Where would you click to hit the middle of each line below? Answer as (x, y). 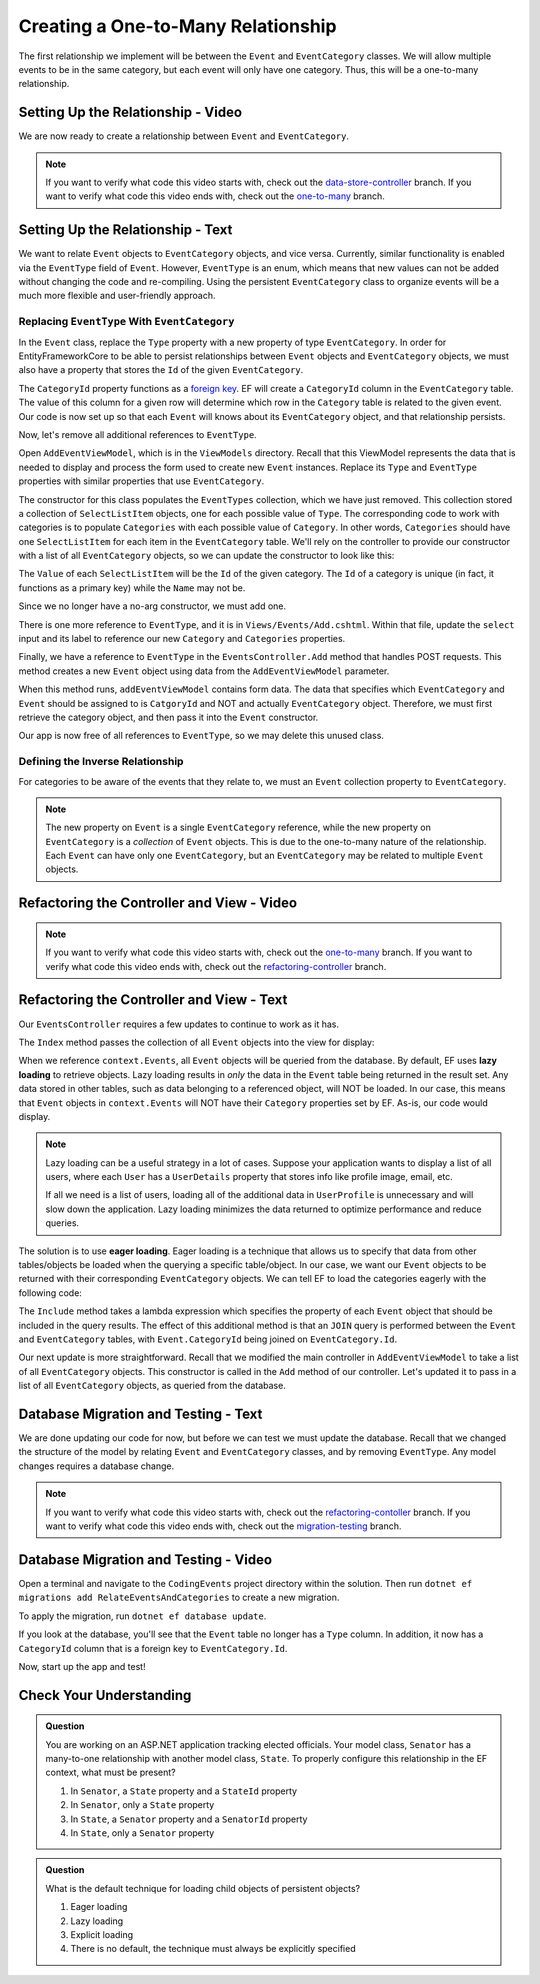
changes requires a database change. (96, 1466)
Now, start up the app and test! (82, 1666)
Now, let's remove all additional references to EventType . (137, 434)
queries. (62, 1223)
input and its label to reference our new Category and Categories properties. (182, 639)
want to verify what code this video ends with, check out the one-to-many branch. (215, 196)
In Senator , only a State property (142, 1805)
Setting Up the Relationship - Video (130, 112)
